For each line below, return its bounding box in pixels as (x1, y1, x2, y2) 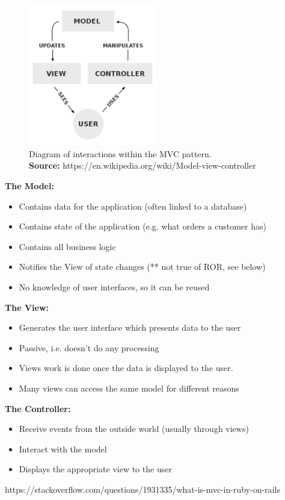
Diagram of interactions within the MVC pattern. (29, 147, 212, 160)
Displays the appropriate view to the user (19, 463, 172, 475)
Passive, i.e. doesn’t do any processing (19, 341, 159, 354)
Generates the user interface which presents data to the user (19, 321, 241, 334)
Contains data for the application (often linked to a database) (19, 199, 247, 212)
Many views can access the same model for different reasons (19, 381, 239, 394)
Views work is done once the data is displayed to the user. (19, 361, 233, 374)
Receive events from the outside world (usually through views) (19, 422, 249, 435)
